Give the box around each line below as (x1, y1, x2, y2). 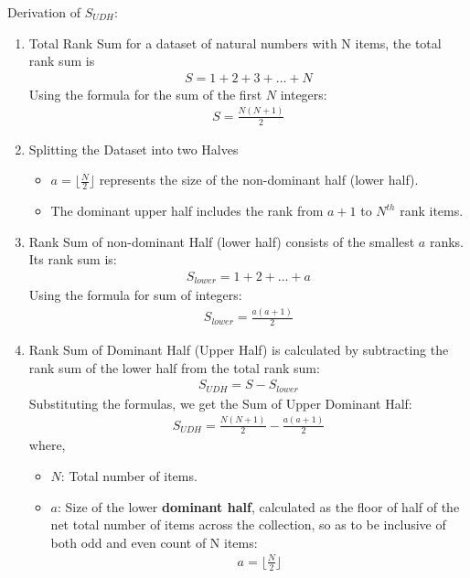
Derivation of (7, 3, 80, 21)
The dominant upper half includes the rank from (50, 201, 324, 219)
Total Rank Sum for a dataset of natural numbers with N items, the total (28, 33, 442, 52)
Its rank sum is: (28, 250, 117, 269)
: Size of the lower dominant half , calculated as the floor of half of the (58, 497, 460, 516)
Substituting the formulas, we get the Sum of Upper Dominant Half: (28, 393, 412, 412)
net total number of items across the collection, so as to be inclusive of (50, 515, 446, 534)
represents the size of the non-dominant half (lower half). (99, 170, 419, 189)
